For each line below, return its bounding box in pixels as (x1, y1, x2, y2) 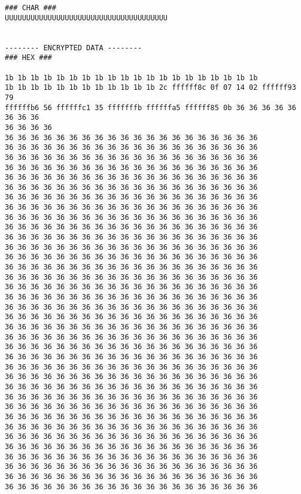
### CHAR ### (5, 4, 56, 12)
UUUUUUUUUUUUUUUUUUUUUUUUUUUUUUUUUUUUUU (5, 13, 168, 22)
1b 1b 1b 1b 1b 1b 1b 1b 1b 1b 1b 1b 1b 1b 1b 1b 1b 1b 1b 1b (5, 73, 258, 82)
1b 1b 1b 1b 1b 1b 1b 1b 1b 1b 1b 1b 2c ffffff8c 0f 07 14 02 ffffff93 (5, 83, 296, 92)
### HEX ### (5, 53, 52, 62)
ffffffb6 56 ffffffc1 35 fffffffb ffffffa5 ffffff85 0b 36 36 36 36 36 (5, 103, 296, 112)
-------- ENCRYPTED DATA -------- (5, 43, 142, 52)
